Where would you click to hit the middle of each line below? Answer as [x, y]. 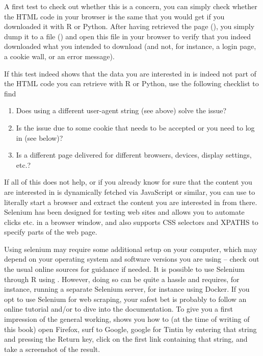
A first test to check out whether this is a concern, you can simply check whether [131, 6]
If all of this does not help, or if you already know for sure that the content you [128, 182]
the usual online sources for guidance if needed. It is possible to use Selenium [124, 269]
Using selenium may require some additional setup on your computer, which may [131, 249]
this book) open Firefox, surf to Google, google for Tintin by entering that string [130, 329]
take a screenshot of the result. [52, 349]
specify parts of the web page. [51, 232]
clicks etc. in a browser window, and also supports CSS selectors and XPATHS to [131, 222]
